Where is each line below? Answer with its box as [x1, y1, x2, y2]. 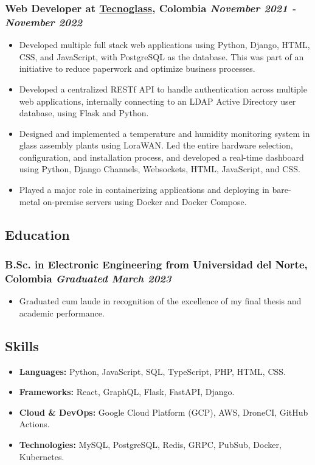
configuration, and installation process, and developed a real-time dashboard [19, 150, 304, 163]
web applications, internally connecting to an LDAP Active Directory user [19, 94, 296, 107]
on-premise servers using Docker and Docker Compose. [43, 195, 247, 208]
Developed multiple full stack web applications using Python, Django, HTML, [19, 38, 310, 51]
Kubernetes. [19, 450, 64, 463]
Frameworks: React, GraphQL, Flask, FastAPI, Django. [19, 385, 235, 398]
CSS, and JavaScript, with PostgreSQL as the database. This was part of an [19, 50, 304, 63]
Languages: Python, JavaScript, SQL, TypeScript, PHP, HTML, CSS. [19, 365, 286, 377]
